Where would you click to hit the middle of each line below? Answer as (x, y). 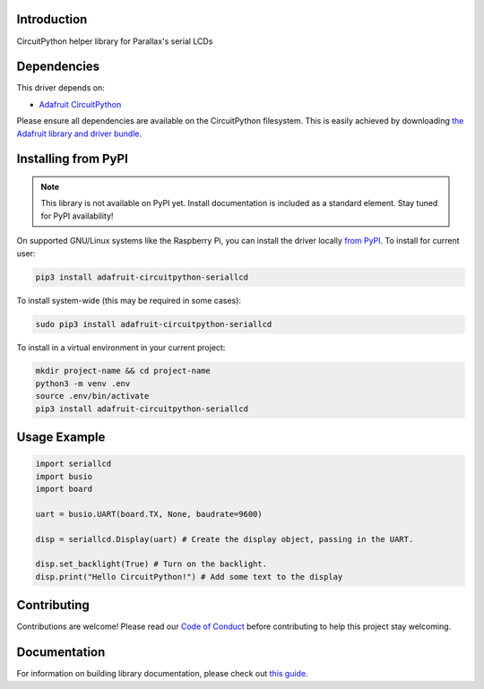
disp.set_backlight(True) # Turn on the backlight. (151, 564)
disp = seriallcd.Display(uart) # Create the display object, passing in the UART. (225, 539)
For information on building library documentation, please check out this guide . (162, 674)
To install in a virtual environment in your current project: (121, 347)
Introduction (52, 19)
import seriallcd (73, 464)
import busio (64, 476)
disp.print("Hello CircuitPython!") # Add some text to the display (189, 577)
